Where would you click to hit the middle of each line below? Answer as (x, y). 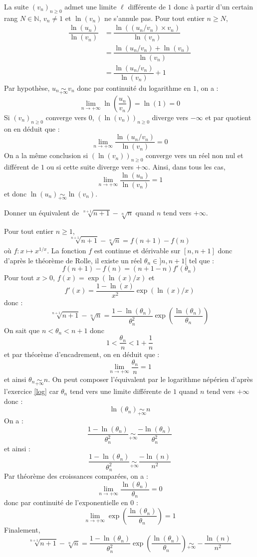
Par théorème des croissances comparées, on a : (76, 476)
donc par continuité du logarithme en (134, 88)
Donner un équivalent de (42, 213)
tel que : (201, 260)
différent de (21, 167)
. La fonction (67, 250)
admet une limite (91, 6)
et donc (15, 193)
